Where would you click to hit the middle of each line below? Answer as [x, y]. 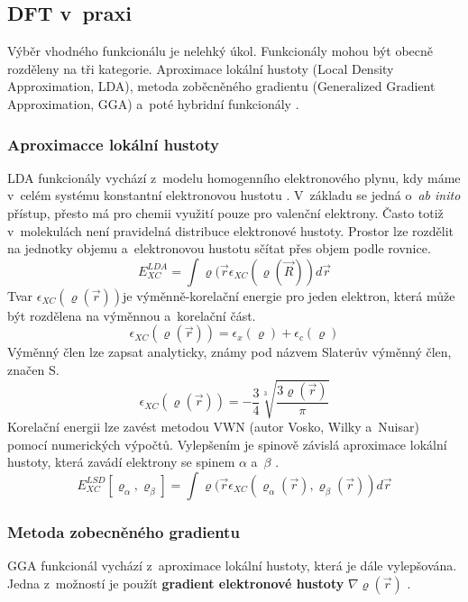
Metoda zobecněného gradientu [124, 531]
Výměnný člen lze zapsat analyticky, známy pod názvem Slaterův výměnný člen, [229, 352]
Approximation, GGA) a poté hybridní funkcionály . [153, 103]
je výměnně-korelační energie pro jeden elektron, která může [289, 295]
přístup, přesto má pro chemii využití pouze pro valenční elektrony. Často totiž [225, 212]
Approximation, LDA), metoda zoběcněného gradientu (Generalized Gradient [221, 86]
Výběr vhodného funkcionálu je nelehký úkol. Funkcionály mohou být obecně [220, 51]
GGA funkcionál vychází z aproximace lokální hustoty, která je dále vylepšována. [232, 566]
